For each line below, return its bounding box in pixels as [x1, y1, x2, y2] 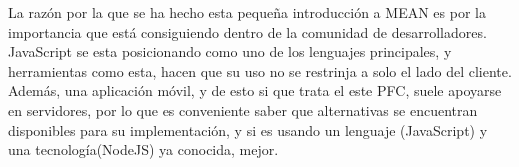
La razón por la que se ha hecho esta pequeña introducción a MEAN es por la [8, 2, 486, 22]
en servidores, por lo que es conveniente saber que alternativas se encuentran [8, 99, 478, 120]
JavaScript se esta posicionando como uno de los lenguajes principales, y [8, 41, 452, 62]
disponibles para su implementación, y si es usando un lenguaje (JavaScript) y [8, 119, 488, 140]
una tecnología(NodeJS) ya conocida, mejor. [8, 139, 279, 160]
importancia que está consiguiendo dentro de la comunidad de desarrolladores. [8, 21, 487, 42]
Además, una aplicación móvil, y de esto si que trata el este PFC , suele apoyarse [8, 80, 502, 101]
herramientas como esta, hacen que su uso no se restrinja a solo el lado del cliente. [8, 60, 512, 81]
